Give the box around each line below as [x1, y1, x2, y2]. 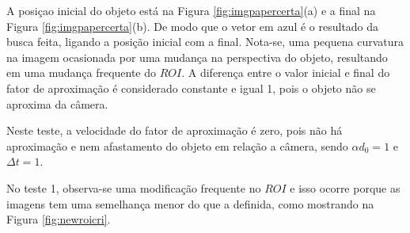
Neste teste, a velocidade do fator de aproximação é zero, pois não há [6, 122, 343, 139]
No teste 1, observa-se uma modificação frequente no [6, 179, 261, 196]
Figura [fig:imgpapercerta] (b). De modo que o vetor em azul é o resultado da [6, 17, 379, 34]
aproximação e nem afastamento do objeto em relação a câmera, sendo [6, 137, 348, 154]
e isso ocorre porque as [290, 179, 401, 196]
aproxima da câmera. [6, 95, 108, 112]
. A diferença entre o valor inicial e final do [181, 64, 390, 81]
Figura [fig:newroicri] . [6, 211, 111, 227]
